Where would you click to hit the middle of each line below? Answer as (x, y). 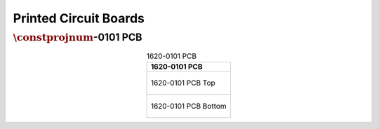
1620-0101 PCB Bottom (189, 106)
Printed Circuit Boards (79, 18)
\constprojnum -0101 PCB (78, 37)
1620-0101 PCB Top (183, 83)
